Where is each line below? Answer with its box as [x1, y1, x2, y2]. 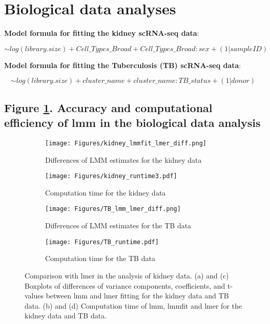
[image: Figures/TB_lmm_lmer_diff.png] [45, 205, 181, 213]
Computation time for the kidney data [45, 187, 166, 198]
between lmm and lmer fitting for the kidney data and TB [46, 290, 229, 301]
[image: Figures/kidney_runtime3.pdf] [45, 172, 177, 180]
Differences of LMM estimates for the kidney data [45, 154, 202, 165]
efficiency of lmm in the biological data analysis [4, 115, 261, 131]
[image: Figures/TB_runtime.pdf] [45, 238, 159, 246]
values [25, 290, 44, 301]
